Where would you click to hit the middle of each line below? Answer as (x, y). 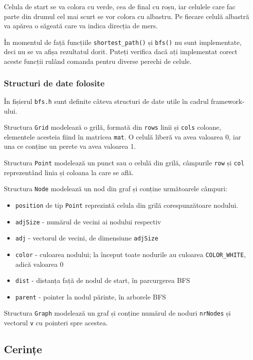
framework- (228, 101)
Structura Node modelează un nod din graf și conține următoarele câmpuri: (116, 189)
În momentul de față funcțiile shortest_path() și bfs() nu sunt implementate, (123, 42)
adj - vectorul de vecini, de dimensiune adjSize (87, 238)
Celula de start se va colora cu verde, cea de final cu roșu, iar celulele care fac (120, 6)
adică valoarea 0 (39, 264)
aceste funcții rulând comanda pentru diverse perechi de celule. (98, 61)
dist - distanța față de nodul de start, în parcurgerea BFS (103, 280)
